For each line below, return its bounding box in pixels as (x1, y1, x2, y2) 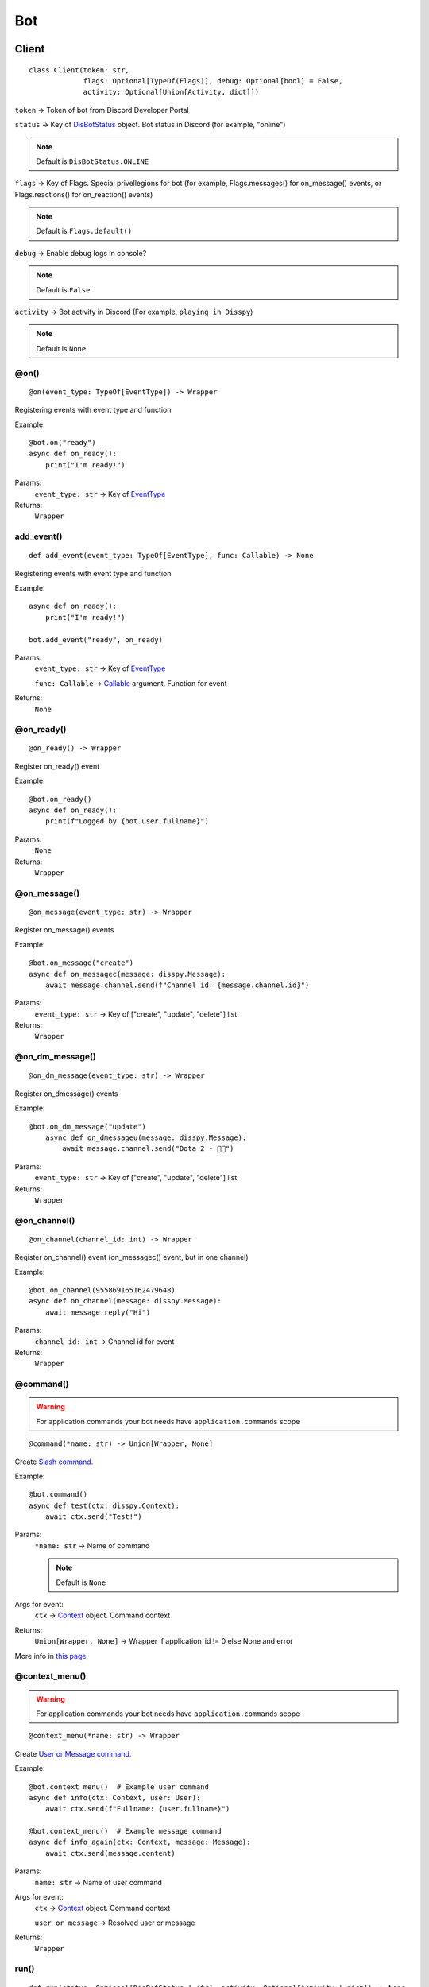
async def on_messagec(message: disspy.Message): (29, 970, 226, 978)
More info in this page (14, 1651, 87, 1660)
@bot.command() (29, 1490, 88, 1499)
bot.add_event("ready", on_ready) (29, 635, 163, 644)
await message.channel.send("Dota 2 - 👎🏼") (62, 1145, 234, 1153)
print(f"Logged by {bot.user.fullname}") (44, 817, 210, 826)
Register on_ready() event (14, 761, 100, 771)
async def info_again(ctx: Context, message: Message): (29, 1838, 251, 1847)
